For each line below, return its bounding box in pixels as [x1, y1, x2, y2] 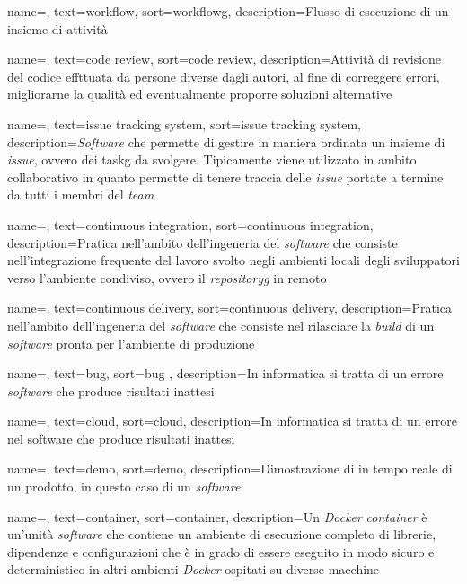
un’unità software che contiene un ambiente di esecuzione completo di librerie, [7, 525, 436, 544]
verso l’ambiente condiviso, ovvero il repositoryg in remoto [7, 268, 327, 287]
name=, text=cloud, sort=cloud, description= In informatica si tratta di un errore [7, 411, 458, 430]
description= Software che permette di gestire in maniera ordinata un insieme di [7, 132, 445, 151]
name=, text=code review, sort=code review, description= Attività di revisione [7, 49, 442, 68]
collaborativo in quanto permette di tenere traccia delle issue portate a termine [7, 167, 444, 186]
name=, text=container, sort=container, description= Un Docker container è [7, 507, 427, 526]
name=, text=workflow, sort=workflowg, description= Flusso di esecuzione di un [7, 2, 449, 20]
